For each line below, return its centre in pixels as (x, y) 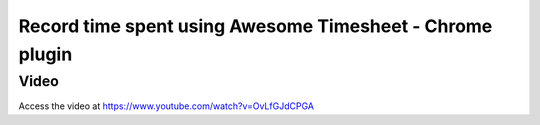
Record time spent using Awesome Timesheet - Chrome (255, 26)
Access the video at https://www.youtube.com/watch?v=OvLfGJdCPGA (166, 106)
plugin (45, 54)
